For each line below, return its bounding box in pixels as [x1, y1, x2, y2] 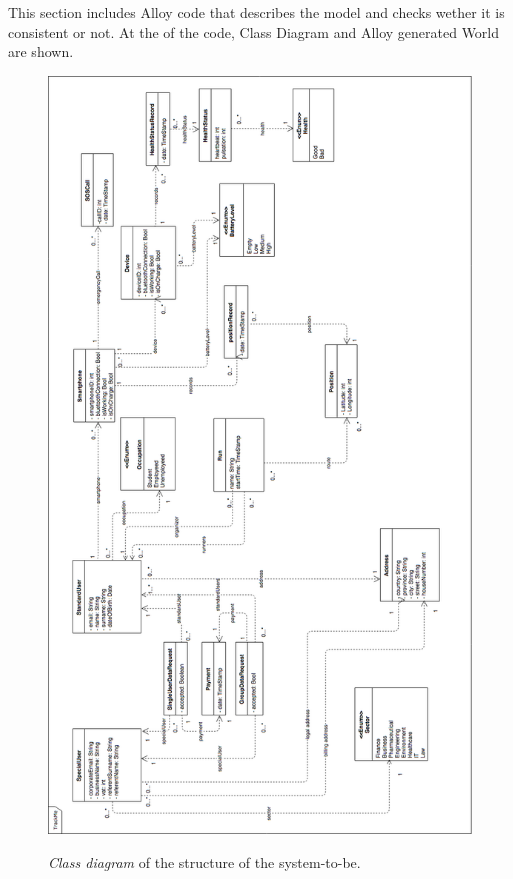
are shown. [8, 41, 74, 62]
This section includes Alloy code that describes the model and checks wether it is [8, 2, 505, 22]
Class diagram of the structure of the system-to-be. [48, 851, 361, 872]
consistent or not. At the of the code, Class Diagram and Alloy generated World [8, 21, 500, 42]
